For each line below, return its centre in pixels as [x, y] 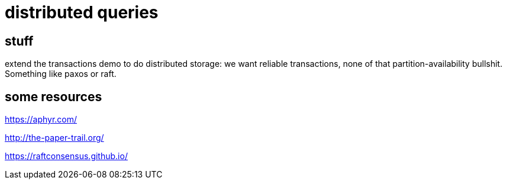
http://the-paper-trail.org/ [54, 138]
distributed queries [82, 12]
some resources [54, 96]
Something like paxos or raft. [61, 74]
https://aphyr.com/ [41, 120]
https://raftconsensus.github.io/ [66, 156]
